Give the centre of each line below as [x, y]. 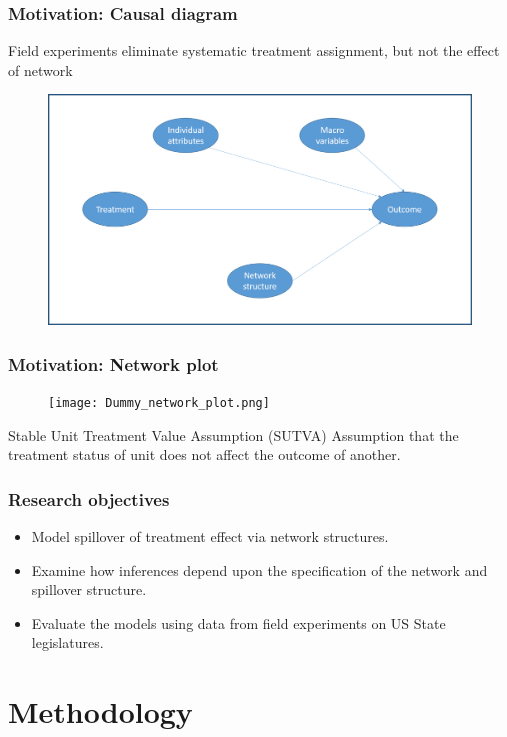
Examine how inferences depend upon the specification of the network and [259, 569]
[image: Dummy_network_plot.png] [159, 402]
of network [40, 69]
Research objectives [89, 498]
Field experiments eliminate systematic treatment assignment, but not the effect [254, 50]
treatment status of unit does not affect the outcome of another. [204, 454]
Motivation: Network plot [113, 363]
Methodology [100, 711]
